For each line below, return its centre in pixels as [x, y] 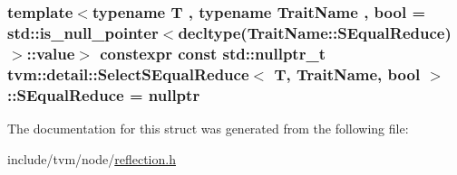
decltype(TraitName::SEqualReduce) [315, 32]
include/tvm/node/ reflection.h [92, 158]
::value [51, 53]
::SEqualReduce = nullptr [104, 94]
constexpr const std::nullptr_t [213, 53]
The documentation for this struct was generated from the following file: [208, 128]
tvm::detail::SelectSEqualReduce [128, 74]
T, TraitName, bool [347, 74]
